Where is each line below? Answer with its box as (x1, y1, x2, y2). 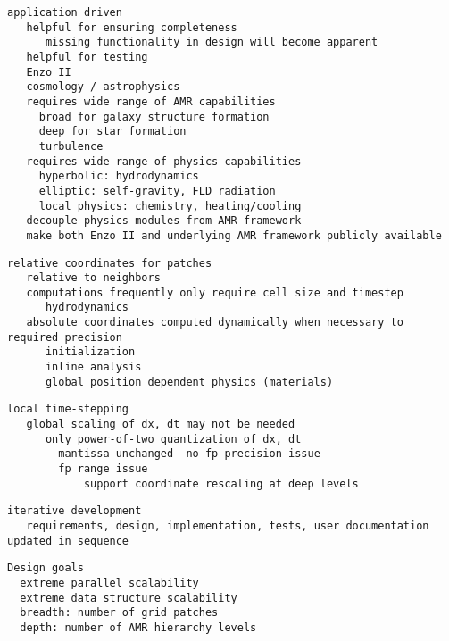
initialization (45, 345, 136, 359)
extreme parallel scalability (20, 576, 199, 589)
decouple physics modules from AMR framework (26, 214, 302, 228)
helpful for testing (26, 50, 148, 63)
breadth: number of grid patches (20, 606, 219, 620)
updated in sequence (7, 534, 129, 547)
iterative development (7, 504, 142, 518)
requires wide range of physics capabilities (26, 154, 302, 168)
